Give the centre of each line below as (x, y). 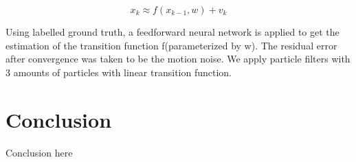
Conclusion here (39, 152)
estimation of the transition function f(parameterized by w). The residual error (171, 45)
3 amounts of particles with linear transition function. (119, 72)
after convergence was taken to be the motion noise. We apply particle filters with (178, 59)
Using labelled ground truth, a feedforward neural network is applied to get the (173, 32)
